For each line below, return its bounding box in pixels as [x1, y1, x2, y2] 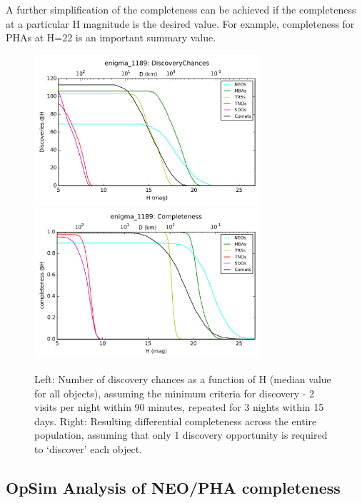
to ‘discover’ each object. [34, 441, 142, 456]
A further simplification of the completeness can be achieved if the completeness [6, 2, 356, 16]
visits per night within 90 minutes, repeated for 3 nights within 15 [34, 400, 324, 415]
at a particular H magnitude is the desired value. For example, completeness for [6, 16, 355, 31]
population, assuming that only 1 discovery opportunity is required [34, 427, 328, 442]
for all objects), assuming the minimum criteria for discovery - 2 [34, 385, 315, 400]
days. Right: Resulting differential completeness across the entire [34, 413, 317, 428]
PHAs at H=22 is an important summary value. [6, 30, 216, 45]
